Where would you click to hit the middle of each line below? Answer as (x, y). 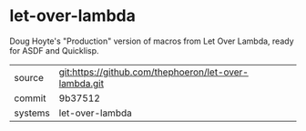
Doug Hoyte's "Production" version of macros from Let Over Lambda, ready (152, 41)
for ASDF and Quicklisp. (54, 50)
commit (30, 98)
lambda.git (82, 83)
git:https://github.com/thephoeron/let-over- (153, 72)
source (29, 77)
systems (32, 113)
